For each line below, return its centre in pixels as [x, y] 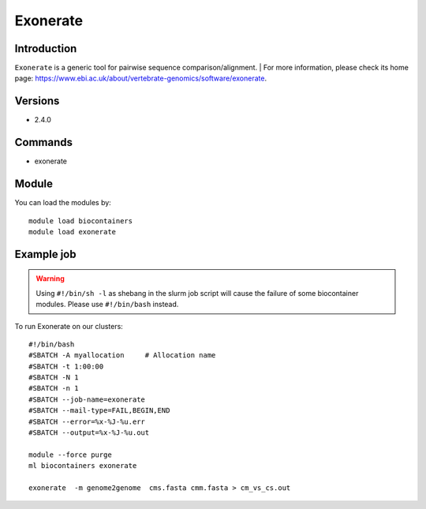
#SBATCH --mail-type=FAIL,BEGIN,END [99, 411]
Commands [44, 142]
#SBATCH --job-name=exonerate [87, 399]
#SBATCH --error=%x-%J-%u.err [87, 421]
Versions [37, 101]
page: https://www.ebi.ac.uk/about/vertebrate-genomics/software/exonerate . [141, 78]
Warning [50, 279]
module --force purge [70, 455]
